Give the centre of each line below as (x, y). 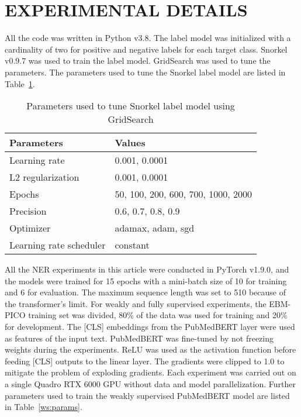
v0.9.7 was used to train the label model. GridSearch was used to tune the (138, 61)
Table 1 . (20, 83)
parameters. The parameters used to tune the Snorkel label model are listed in (145, 72)
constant (132, 245)
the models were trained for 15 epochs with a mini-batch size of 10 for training (146, 280)
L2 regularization (44, 177)
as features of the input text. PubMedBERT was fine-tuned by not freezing (139, 338)
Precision (28, 211)
